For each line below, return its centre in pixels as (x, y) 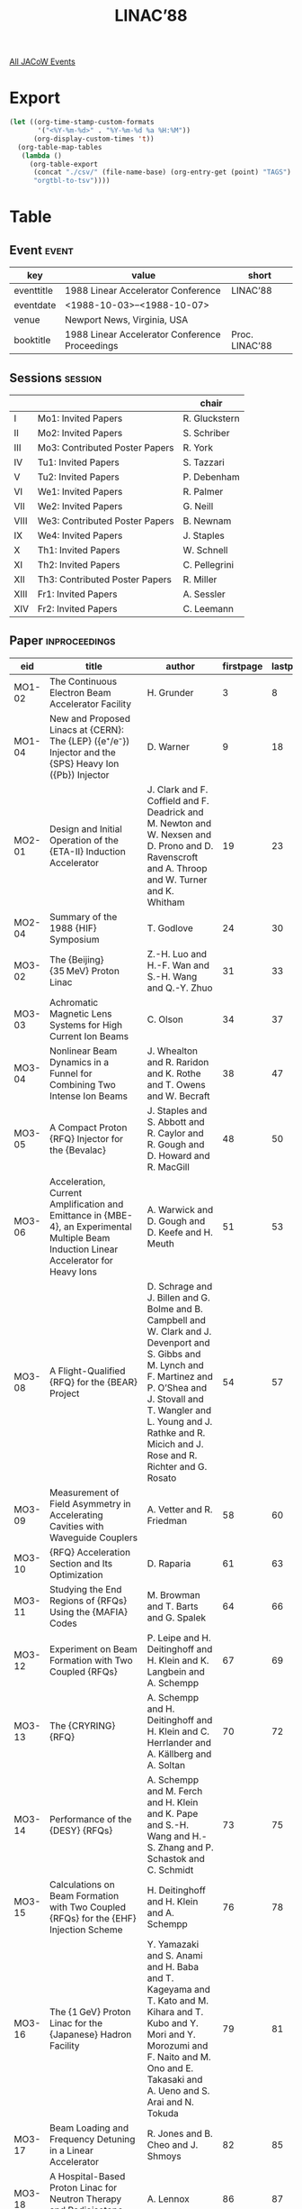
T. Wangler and (179, 1410)
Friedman (167, 1520)
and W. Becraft (178, 1096)
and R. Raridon (178, 1062)
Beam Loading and (89, 2128)
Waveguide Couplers (93, 1538)
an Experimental (98, 1227)
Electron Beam (80, 692)
